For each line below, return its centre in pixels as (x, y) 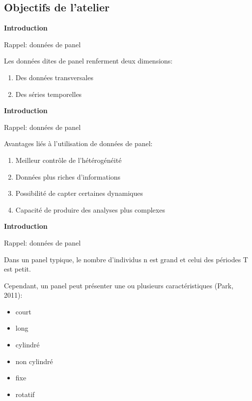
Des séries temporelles (49, 94)
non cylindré (34, 361)
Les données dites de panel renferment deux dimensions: (88, 61)
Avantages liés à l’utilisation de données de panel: (78, 143)
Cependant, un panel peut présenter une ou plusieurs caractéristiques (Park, (119, 285)
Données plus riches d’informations (68, 176)
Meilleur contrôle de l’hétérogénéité (69, 160)
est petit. (17, 269)
